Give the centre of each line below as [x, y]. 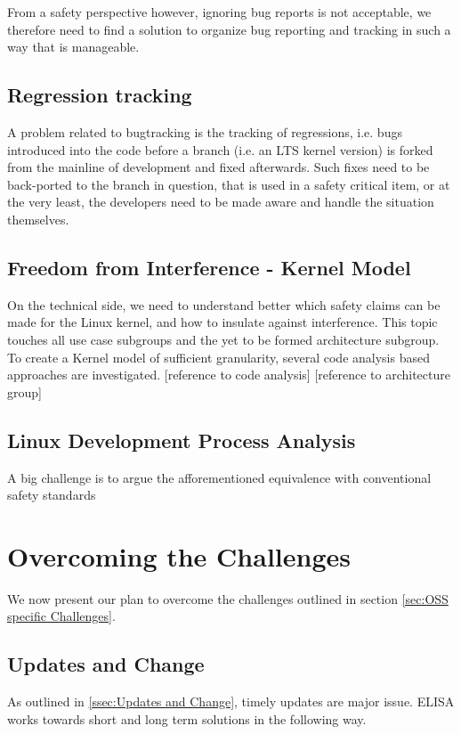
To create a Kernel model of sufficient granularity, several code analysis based [218, 357]
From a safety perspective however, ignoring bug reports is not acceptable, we [219, 12]
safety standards [52, 495]
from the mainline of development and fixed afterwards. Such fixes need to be [218, 167]
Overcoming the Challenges [179, 555]
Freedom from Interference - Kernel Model [209, 267]
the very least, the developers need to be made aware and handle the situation [221, 202]
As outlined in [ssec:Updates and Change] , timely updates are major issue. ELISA [231, 701]
